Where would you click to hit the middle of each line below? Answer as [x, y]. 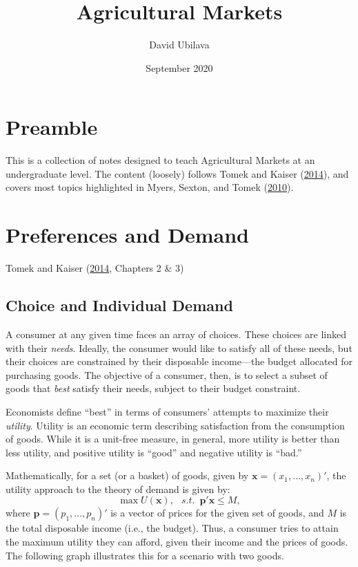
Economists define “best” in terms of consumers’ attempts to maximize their [167, 411]
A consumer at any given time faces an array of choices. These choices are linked [176, 334]
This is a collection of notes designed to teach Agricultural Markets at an [160, 160]
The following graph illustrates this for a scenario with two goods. [145, 555]
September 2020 [179, 67]
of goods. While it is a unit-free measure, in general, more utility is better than [173, 439]
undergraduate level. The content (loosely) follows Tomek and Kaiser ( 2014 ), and [177, 173]
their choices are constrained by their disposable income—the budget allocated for [179, 361]
